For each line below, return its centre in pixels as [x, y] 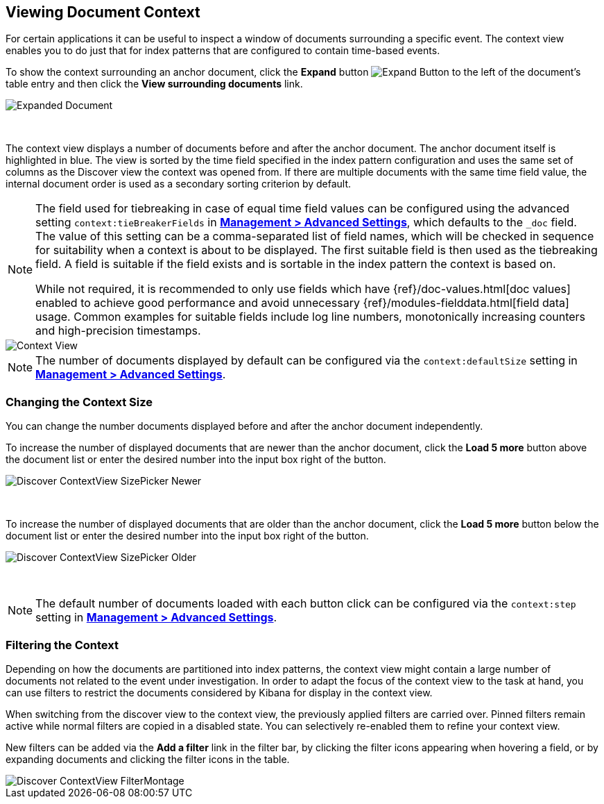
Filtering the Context [62, 645]
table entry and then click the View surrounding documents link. [154, 84]
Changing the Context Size [79, 402]
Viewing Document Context [103, 12]
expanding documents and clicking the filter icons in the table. [148, 759]
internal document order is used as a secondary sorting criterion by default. [179, 184]
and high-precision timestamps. [118, 331]
